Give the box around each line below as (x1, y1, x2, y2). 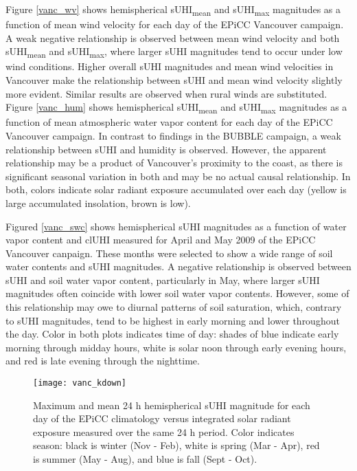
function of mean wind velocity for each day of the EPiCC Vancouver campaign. (5, 17, 344, 32)
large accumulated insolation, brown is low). (5, 195, 191, 210)
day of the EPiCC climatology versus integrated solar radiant (33, 411, 291, 426)
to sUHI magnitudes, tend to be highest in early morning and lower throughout (5, 313, 340, 327)
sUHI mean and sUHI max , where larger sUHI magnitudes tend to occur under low (5, 44, 343, 61)
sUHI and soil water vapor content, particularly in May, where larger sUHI (5, 272, 320, 287)
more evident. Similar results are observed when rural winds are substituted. (5, 86, 327, 100)
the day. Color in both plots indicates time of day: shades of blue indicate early (5, 327, 339, 341)
